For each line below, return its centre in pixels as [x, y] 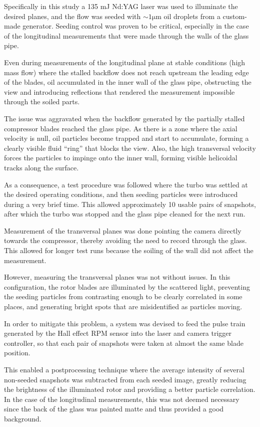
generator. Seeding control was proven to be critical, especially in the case [136, 26]
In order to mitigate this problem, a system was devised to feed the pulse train [125, 323]
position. [17, 353]
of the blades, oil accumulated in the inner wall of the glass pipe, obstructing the [128, 82]
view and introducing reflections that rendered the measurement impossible [119, 91]
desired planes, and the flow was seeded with [72, 16]
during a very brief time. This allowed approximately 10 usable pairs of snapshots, [130, 204]
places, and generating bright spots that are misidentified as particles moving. [123, 306]
